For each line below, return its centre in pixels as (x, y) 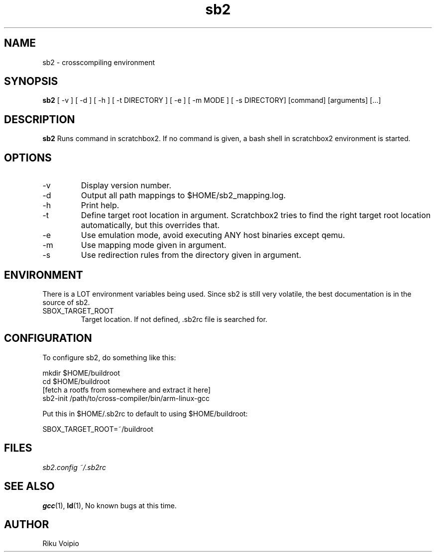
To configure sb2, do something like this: (109, 357)
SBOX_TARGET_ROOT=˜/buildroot (98, 429)
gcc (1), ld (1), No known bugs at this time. (109, 505)
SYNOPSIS (31, 81)
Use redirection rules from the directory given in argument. (191, 255)
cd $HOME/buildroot (76, 381)
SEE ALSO (29, 486)
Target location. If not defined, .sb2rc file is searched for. (174, 319)
